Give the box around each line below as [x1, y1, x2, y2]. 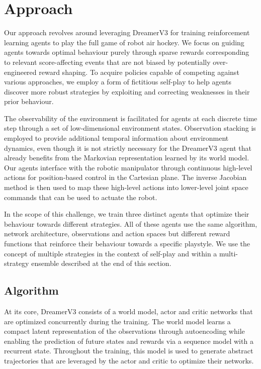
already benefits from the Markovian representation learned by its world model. [4, 152, 249, 163]
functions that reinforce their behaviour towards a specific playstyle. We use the [4, 238, 250, 248]
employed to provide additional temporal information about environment [4, 133, 229, 143]
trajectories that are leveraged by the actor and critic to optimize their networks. [4, 355, 254, 365]
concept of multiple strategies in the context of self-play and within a [4, 248, 217, 258]
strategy [4, 258, 29, 268]
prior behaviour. [4, 96, 54, 107]
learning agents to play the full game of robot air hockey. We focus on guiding [4, 37, 244, 47]
